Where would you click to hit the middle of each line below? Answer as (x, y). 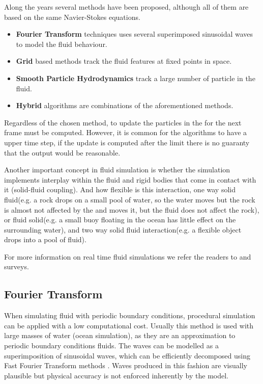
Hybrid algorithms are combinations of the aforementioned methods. (125, 105)
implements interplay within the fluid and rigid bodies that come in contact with (130, 179)
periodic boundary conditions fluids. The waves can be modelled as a (111, 345)
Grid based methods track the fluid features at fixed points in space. (124, 61)
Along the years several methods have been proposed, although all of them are (126, 7)
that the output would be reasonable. (62, 152)
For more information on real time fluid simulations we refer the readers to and (128, 256)
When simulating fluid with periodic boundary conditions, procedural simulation (130, 315)
